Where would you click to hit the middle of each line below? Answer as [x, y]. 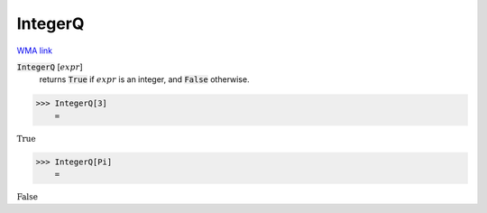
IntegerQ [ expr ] [50, 67]
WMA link [35, 51]
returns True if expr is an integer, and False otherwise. [144, 79]
